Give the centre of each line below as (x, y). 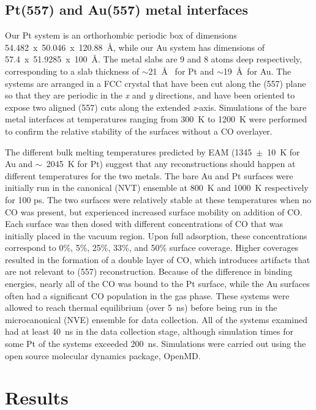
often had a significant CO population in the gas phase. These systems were (147, 295)
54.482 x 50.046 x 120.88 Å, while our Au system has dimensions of (135, 47)
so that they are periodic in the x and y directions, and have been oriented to (150, 95)
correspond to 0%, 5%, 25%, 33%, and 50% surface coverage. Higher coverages (152, 248)
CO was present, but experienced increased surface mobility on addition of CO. (154, 211)
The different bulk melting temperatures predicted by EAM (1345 (129, 151)
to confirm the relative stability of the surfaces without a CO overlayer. (139, 131)
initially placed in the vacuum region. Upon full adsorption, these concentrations (156, 235)
